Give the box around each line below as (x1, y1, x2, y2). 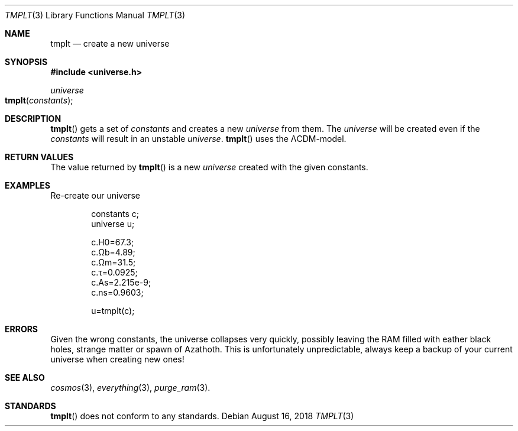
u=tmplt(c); (91, 306, 135, 316)
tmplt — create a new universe (50, 38, 170, 48)
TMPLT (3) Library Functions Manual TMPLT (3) (5, 10, 186, 20)
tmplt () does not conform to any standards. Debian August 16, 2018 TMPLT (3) (50, 411, 354, 421)
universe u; (91, 219, 135, 229)
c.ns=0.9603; (91, 287, 144, 297)
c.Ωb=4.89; (91, 247, 135, 257)
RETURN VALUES (5, 152, 74, 162)
